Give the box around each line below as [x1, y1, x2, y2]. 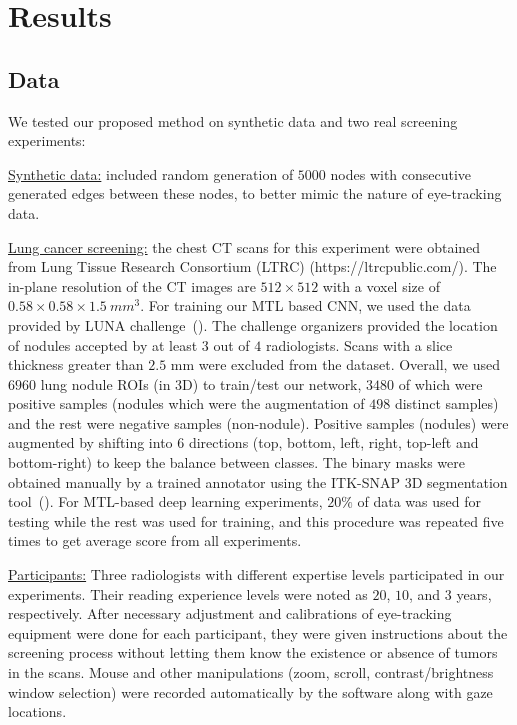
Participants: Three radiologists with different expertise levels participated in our [8, 564, 505, 585]
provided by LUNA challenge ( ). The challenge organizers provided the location [8, 314, 498, 335]
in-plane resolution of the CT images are [8, 275, 256, 296]
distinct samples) [394, 393, 499, 414]
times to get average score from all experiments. [8, 530, 302, 551]
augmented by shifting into [8, 432, 173, 453]
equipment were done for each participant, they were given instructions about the [8, 622, 508, 643]
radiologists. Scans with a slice [265, 334, 453, 355]
